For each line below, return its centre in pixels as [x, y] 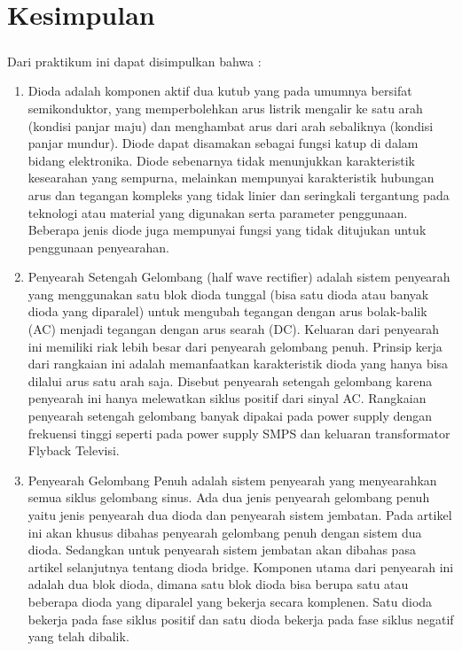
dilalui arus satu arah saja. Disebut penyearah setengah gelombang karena [230, 380]
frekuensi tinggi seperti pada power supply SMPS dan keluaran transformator [239, 433]
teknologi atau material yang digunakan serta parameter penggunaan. [218, 212]
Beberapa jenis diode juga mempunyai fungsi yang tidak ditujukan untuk [227, 230]
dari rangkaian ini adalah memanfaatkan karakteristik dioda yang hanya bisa [238, 364]
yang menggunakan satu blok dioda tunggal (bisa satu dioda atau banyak [228, 294]
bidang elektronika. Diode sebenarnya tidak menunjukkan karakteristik [221, 160]
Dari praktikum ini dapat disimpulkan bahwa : [134, 61]
